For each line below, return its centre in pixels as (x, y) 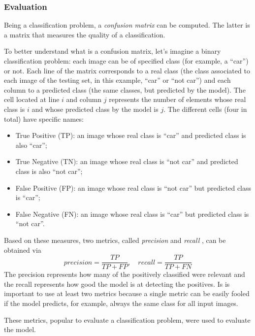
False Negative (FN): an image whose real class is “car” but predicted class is (132, 214)
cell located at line (32, 99)
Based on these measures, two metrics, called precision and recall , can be (115, 240)
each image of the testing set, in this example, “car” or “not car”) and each (117, 80)
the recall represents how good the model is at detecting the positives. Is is (117, 284)
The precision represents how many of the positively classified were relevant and (125, 274)
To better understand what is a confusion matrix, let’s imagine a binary (112, 51)
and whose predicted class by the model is (95, 109)
